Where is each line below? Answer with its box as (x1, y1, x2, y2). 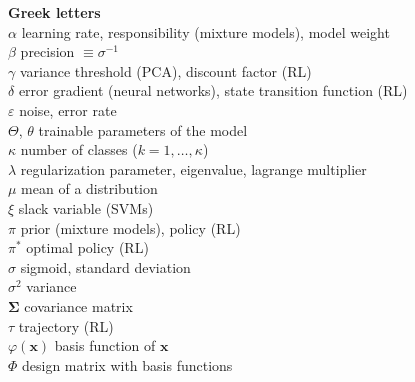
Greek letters (8, 2, 101, 22)
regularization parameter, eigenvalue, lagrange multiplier (20, 158, 367, 179)
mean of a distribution (21, 178, 158, 199)
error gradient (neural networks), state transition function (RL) (18, 80, 408, 101)
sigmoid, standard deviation (20, 256, 191, 277)
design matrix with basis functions (22, 354, 233, 375)
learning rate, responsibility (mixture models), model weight (21, 21, 390, 42)
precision (20, 41, 75, 62)
